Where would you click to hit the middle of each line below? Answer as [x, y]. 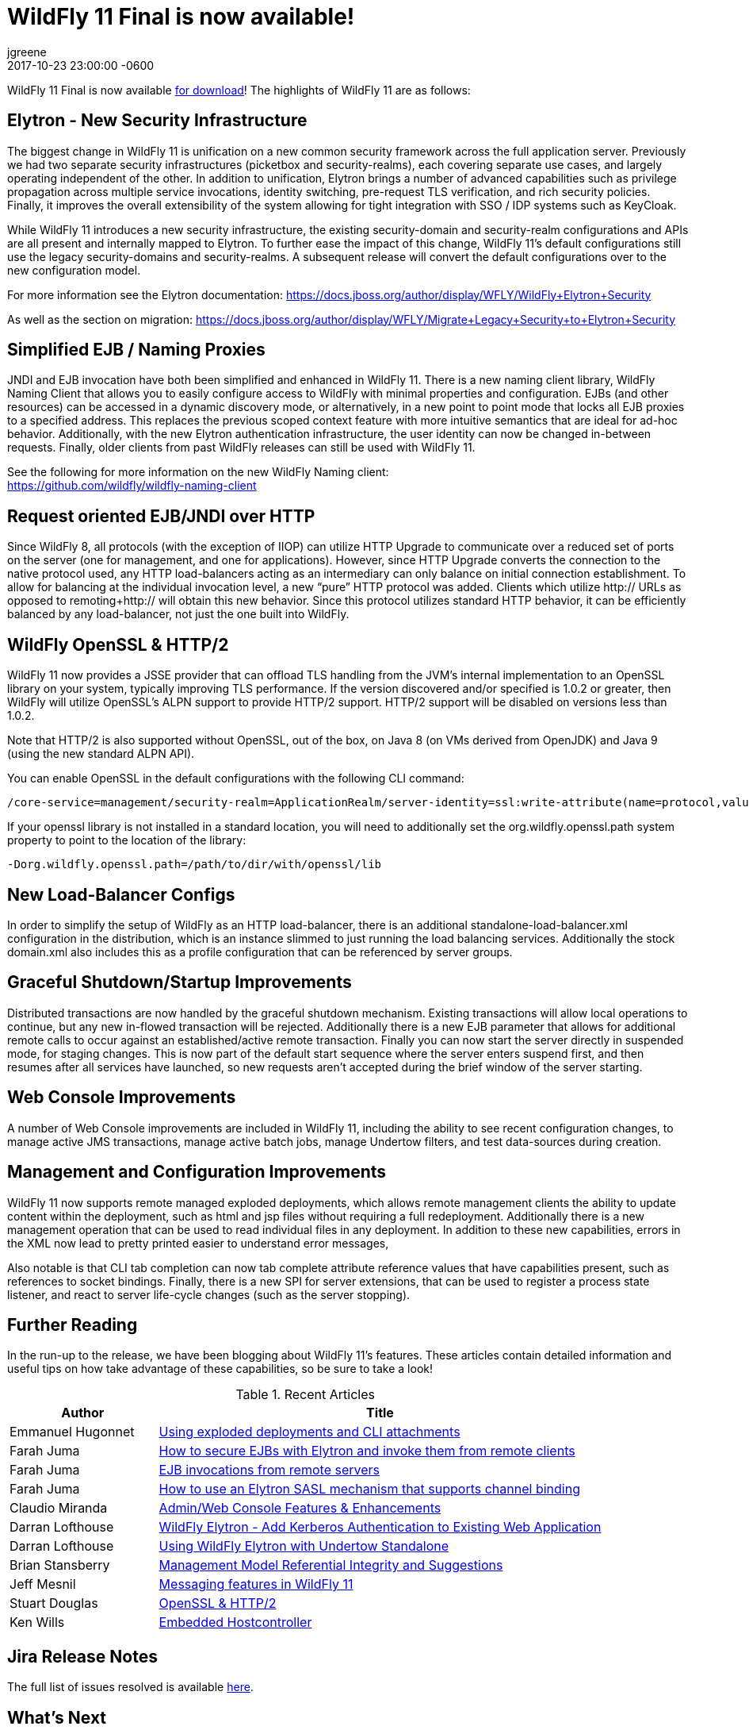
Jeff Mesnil [43, 1584]
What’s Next [57, 1717]
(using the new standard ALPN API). [101, 754]
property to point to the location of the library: [127, 840]
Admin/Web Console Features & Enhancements [300, 1508]
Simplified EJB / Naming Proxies [136, 350]
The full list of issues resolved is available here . [130, 1687]
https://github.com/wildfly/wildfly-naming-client [132, 486]
